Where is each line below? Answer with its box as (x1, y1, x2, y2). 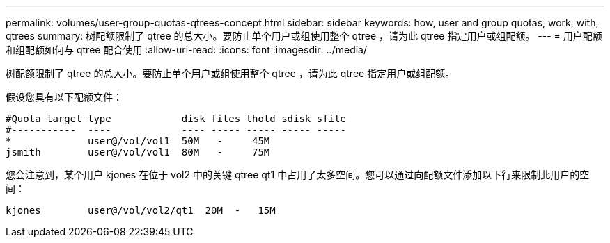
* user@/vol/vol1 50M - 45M (6, 135, 270, 146)
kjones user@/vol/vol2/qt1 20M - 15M (6, 205, 276, 216)
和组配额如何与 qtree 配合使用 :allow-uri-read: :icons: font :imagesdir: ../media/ (6, 44, 367, 56)
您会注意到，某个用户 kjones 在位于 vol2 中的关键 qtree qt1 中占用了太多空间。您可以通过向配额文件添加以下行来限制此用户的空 (6, 169, 590, 181)
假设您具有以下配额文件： (6, 91, 123, 103)
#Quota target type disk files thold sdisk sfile (6, 113, 346, 124)
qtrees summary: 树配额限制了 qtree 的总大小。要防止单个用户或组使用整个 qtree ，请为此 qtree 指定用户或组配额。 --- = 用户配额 (6, 30, 602, 42)
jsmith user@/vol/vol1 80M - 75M (6, 146, 270, 158)
